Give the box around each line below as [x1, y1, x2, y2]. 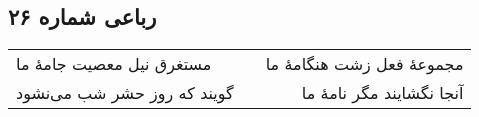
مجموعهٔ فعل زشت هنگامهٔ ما [265, 52, 464, 76]
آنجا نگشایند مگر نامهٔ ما [301, 81, 464, 105]
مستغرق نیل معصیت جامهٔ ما [16, 52, 212, 76]
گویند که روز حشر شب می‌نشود [16, 81, 234, 105]
